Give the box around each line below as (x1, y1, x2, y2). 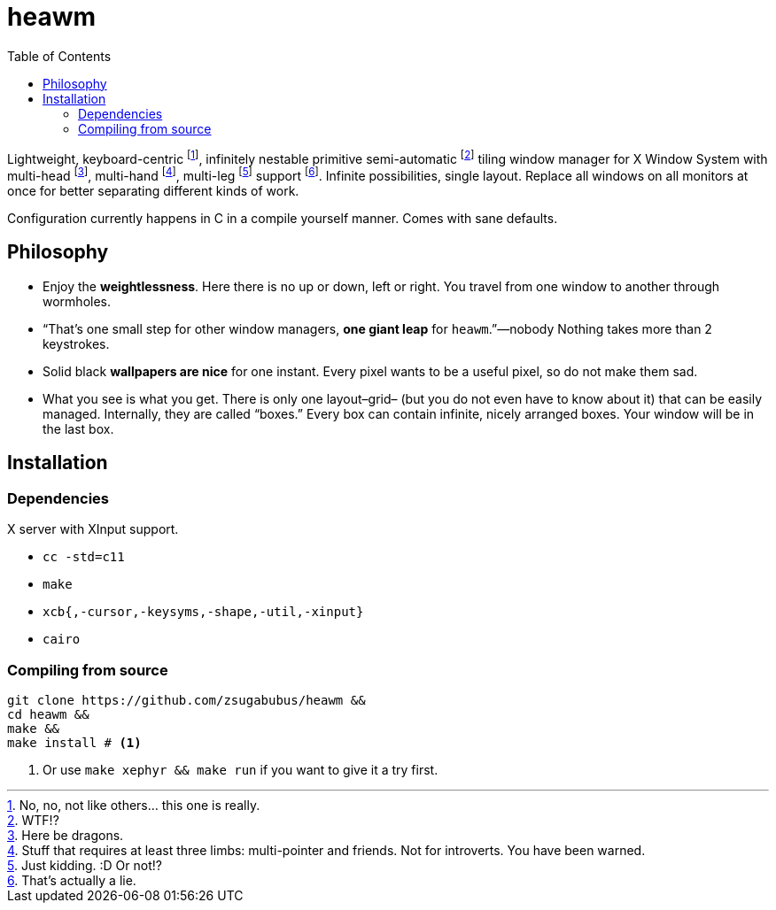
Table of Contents (7, 48, 112, 64)
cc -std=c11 (43, 550, 125, 565)
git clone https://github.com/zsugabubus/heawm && (7, 692, 366, 707)
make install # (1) (7, 735, 142, 750)
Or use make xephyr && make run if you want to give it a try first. (43, 761, 438, 777)
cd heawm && (7, 706, 89, 721)
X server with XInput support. (7, 521, 179, 537)
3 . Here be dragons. (7, 827, 124, 843)
